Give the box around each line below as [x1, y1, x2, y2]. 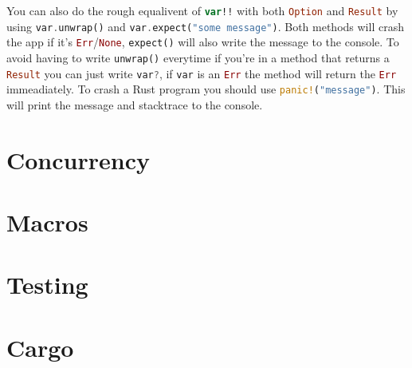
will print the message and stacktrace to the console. [6, 96, 263, 113]
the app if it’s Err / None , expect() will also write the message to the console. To [6, 34, 399, 50]
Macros [6, 206, 88, 239]
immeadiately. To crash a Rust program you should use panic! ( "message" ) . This [6, 81, 406, 97]
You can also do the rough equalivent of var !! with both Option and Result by [6, 2, 398, 18]
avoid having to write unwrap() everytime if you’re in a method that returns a [6, 49, 390, 65]
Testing [6, 268, 88, 301]
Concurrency [6, 143, 150, 176]
